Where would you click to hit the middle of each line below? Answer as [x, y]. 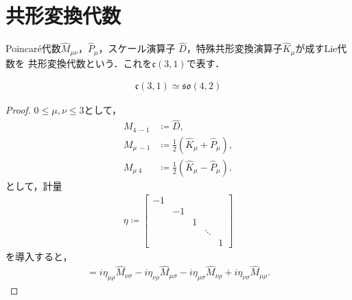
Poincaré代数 [33, 48]
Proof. [18, 110]
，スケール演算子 [137, 48]
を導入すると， [39, 256]
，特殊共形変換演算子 [234, 48]
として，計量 [34, 185]
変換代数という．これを [99, 63]
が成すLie [316, 48]
